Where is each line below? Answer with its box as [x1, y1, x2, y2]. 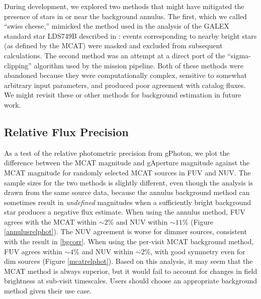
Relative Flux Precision [4, 124, 129, 139]
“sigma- [227, 50, 251, 60]
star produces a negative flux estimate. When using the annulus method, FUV [4, 207, 245, 217]
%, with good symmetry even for [144, 246, 245, 256]
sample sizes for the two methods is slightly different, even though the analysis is [4, 177, 253, 187]
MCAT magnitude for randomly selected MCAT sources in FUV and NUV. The [4, 167, 251, 177]
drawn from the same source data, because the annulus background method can [4, 187, 250, 197]
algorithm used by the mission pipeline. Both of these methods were [34, 60, 243, 70]
